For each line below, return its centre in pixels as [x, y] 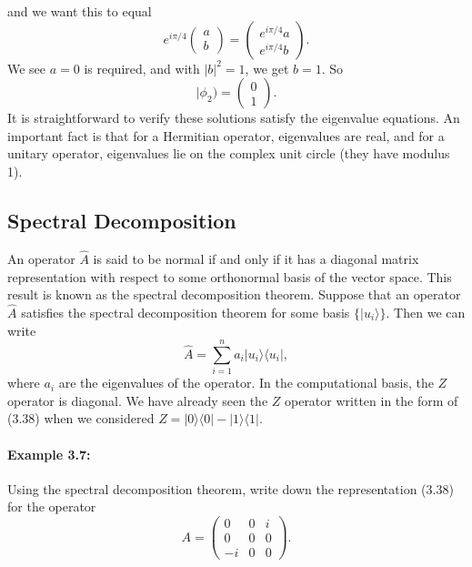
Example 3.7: [49, 454]
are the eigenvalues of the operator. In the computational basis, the [246, 383]
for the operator [52, 506]
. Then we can [426, 312]
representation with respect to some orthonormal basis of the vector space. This [230, 276]
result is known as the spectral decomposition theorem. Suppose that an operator [234, 294]
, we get [267, 68]
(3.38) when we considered [81, 418]
